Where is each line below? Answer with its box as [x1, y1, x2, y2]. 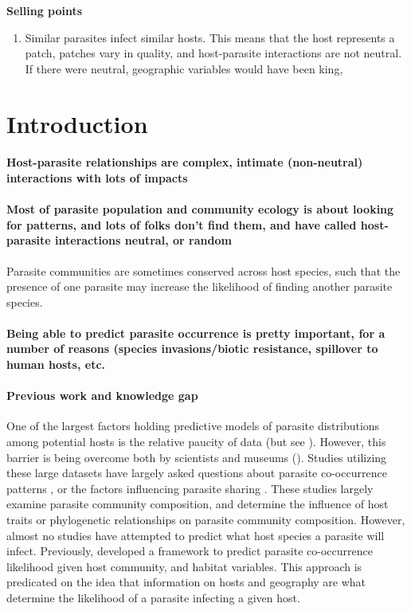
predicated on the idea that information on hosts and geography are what [6, 574, 366, 590]
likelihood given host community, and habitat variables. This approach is [6, 558, 362, 574]
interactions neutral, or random [55, 232, 232, 249]
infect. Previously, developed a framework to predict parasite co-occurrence [6, 542, 373, 559]
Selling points [6, 2, 83, 18]
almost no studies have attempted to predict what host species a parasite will [6, 527, 385, 543]
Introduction [6, 107, 148, 139]
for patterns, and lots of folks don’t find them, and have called [6, 216, 357, 233]
